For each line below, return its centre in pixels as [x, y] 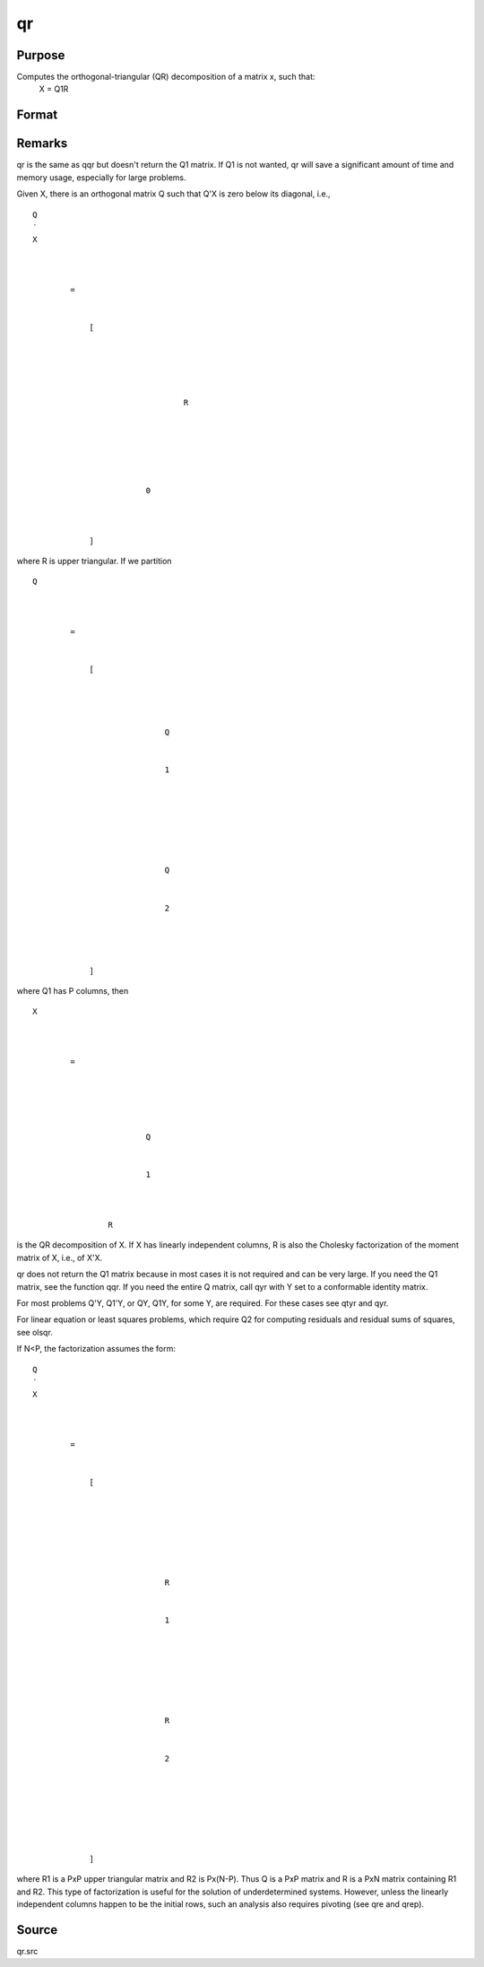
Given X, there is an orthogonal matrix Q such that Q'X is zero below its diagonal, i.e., [173, 194]
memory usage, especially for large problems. [101, 177]
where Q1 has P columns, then [73, 990]
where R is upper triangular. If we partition [94, 561]
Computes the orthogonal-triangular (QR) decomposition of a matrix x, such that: [166, 77]
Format [37, 115]
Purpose [41, 55]
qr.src [27, 1951]
